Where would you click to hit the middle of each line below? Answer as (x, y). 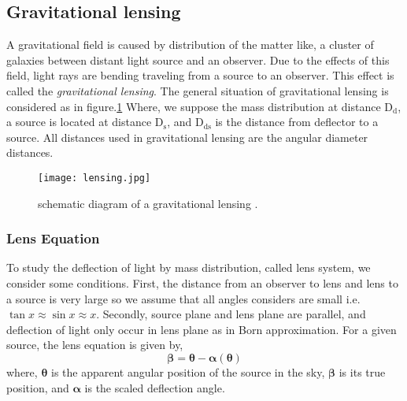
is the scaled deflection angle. (155, 387)
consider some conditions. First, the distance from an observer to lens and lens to (202, 283)
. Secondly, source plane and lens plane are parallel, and (231, 314)
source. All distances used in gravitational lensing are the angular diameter (187, 137)
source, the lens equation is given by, (95, 345)
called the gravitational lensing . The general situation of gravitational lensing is (198, 90)
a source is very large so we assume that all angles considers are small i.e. (183, 298)
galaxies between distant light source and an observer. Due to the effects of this (198, 59)
